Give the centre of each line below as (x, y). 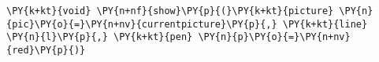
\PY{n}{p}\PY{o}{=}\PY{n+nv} (274, 37)
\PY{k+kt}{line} (325, 24)
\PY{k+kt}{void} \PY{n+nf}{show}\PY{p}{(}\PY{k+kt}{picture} (170, 11)
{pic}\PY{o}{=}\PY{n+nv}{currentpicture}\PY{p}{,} (142, 24)
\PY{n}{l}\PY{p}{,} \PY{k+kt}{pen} (100, 37)
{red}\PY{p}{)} (46, 50)
